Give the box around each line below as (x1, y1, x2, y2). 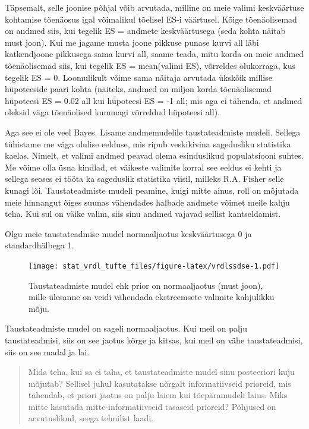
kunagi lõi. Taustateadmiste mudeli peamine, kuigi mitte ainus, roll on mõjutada (5, 184, 299, 196)
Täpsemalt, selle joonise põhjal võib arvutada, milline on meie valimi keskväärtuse (5, 1, 304, 13)
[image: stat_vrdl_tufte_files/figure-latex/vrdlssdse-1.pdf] (29, 261, 280, 270)
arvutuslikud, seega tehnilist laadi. (28, 412, 154, 424)
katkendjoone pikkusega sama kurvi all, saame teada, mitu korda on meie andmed (5, 48, 304, 60)
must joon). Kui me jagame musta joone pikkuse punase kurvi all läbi (5, 36, 259, 48)
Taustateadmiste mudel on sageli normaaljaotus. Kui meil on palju (5, 322, 247, 335)
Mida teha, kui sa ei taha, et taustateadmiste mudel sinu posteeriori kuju (28, 365, 295, 378)
